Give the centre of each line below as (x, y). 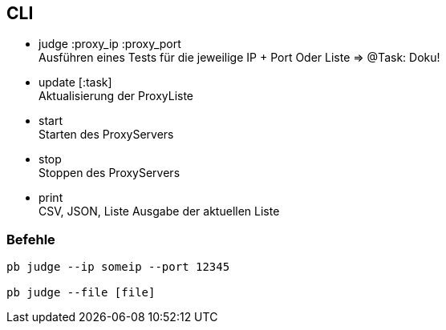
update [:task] (75, 82)
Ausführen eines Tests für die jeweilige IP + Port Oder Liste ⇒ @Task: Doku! (239, 58)
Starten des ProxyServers (106, 135)
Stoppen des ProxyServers (109, 173)
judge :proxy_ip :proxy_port (110, 44)
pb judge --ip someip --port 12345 (118, 267)
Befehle (31, 239)
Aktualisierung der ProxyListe (116, 96)
